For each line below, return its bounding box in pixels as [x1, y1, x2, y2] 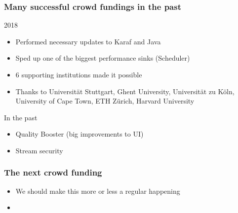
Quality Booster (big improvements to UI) [15, 129, 144, 139]
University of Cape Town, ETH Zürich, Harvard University [15, 96, 195, 106]
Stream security [15, 145, 63, 155]
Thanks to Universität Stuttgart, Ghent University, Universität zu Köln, [15, 86, 235, 96]
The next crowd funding [4, 166, 102, 178]
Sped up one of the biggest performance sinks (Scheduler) [15, 53, 190, 63]
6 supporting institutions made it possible [15, 70, 142, 79]
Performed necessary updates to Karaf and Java [15, 36, 161, 46]
